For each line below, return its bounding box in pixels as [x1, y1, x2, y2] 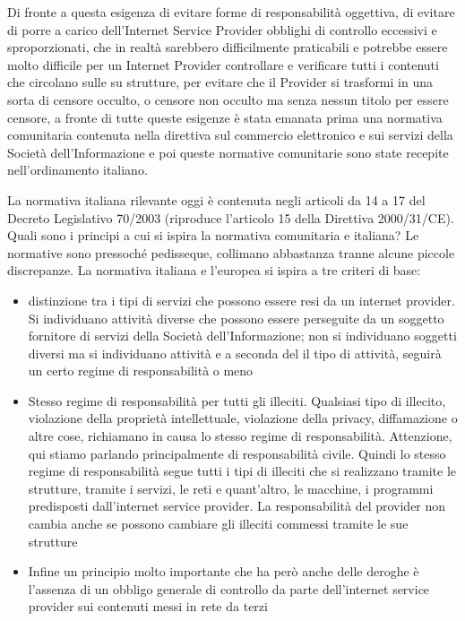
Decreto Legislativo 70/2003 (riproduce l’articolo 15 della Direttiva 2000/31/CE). [7, 208, 454, 227]
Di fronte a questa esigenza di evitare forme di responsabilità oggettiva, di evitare [7, 3, 455, 21]
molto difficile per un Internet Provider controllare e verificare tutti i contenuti [7, 55, 439, 73]
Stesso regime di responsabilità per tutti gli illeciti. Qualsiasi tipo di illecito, [28, 391, 446, 410]
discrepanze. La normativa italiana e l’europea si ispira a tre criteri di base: [7, 261, 421, 280]
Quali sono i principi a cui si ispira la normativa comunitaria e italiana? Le [7, 226, 419, 245]
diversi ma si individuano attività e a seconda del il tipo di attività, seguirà [28, 343, 442, 362]
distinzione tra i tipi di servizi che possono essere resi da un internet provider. [28, 290, 455, 309]
